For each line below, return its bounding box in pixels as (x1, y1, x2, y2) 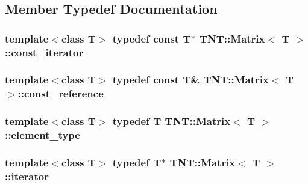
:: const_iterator (5, 44, 84, 59)
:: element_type (5, 127, 80, 142)
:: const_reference (17, 86, 104, 101)
